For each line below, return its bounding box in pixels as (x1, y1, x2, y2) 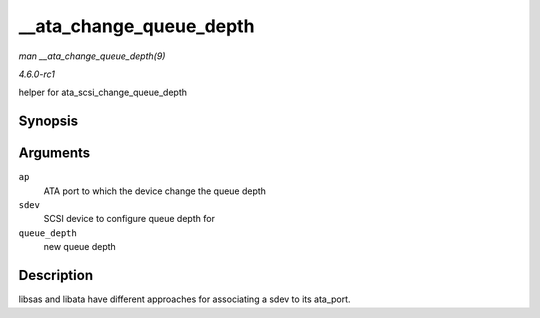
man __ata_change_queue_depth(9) (18, 50, 166, 62)
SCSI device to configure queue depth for (43, 213, 215, 225)
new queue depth (43, 241, 117, 253)
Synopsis (18, 113, 79, 130)
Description (18, 267, 94, 284)
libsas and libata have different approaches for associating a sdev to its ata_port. (18, 293, 351, 305)
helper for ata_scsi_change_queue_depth (18, 86, 188, 99)
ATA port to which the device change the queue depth (43, 185, 267, 197)
